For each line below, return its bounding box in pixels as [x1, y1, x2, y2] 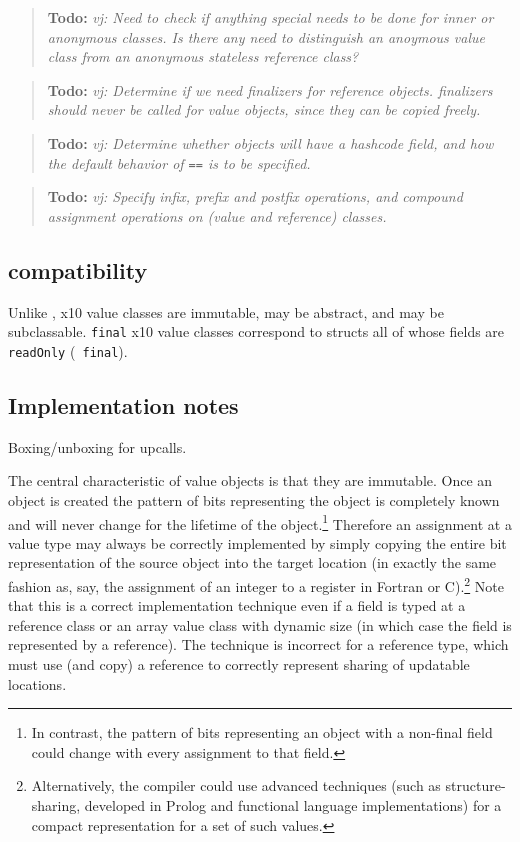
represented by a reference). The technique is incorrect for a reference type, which [8, 634, 509, 655]
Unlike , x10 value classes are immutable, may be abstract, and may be [8, 301, 444, 322]
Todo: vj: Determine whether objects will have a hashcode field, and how [47, 132, 494, 153]
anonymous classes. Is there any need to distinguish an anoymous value [47, 26, 485, 47]
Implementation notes [8, 389, 239, 420]
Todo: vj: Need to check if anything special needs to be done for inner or [47, 7, 494, 27]
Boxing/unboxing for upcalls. [8, 436, 187, 457]
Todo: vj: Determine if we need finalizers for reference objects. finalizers [47, 79, 493, 100]
